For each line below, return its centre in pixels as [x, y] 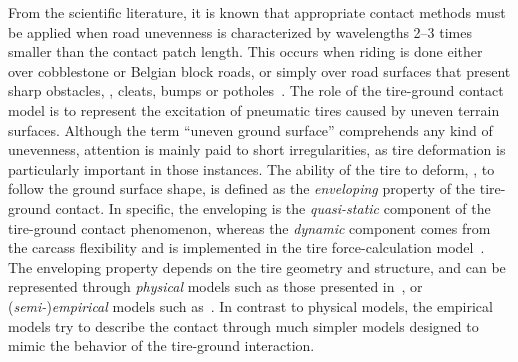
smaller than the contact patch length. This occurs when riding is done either [245, 51]
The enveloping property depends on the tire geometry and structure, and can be [257, 266]
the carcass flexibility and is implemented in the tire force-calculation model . [246, 247]
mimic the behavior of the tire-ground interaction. [161, 345]
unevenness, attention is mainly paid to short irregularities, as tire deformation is [257, 149]
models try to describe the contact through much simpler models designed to [243, 325]
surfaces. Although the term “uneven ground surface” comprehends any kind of [250, 129]
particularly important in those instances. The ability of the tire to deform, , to [251, 168]
